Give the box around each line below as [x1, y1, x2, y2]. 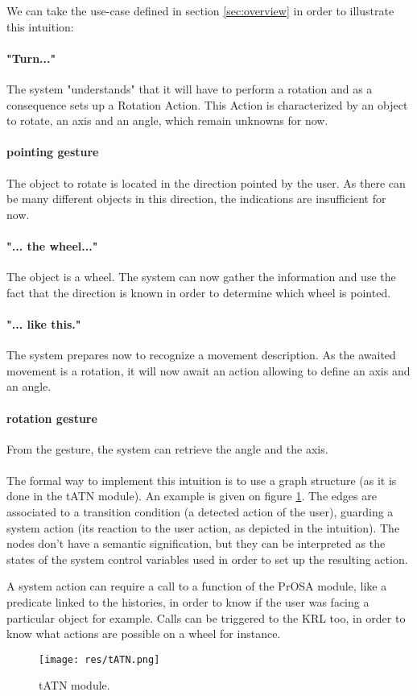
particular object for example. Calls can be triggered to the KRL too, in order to [6, 609, 406, 626]
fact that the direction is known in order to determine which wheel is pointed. [6, 284, 391, 300]
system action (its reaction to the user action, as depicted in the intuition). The [6, 519, 400, 536]
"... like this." [6, 315, 81, 332]
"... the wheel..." [6, 237, 98, 254]
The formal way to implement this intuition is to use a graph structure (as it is [6, 471, 397, 488]
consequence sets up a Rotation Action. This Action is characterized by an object [6, 96, 408, 113]
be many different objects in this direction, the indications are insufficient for [6, 190, 386, 207]
